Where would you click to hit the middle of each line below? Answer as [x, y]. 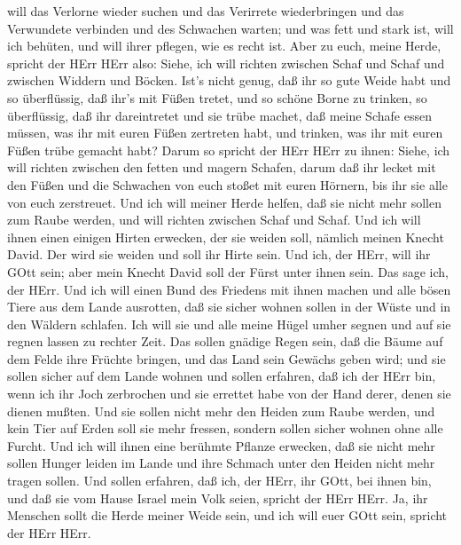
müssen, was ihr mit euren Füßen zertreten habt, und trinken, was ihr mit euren [225, 133]
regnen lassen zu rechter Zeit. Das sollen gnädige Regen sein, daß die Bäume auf [225, 341]
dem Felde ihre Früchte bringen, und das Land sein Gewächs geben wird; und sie [227, 358]
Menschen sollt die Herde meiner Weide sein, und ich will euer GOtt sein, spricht [227, 515]
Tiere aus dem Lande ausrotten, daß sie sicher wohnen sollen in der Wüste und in [229, 307]
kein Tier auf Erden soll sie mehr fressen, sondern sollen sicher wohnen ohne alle [225, 428]
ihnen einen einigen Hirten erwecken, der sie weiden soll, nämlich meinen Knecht [226, 237]
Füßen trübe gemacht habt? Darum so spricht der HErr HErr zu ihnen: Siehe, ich [229, 150]
